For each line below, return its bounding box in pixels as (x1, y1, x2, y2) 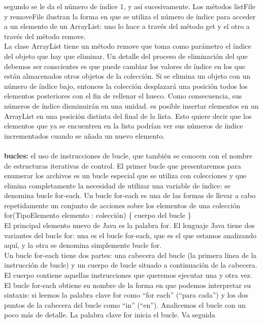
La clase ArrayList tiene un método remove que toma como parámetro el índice (4, 41, 251, 51)
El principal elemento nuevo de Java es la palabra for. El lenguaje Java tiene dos (4, 220, 255, 231)
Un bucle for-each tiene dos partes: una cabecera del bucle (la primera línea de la (4, 249, 257, 260)
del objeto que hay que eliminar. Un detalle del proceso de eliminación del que (4, 50, 248, 61)
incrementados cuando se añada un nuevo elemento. (4, 130, 165, 141)
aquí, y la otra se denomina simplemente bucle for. (4, 240, 161, 250)
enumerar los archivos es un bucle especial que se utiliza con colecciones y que (4, 170, 247, 181)
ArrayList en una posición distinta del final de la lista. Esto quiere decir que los (4, 110, 252, 121)
